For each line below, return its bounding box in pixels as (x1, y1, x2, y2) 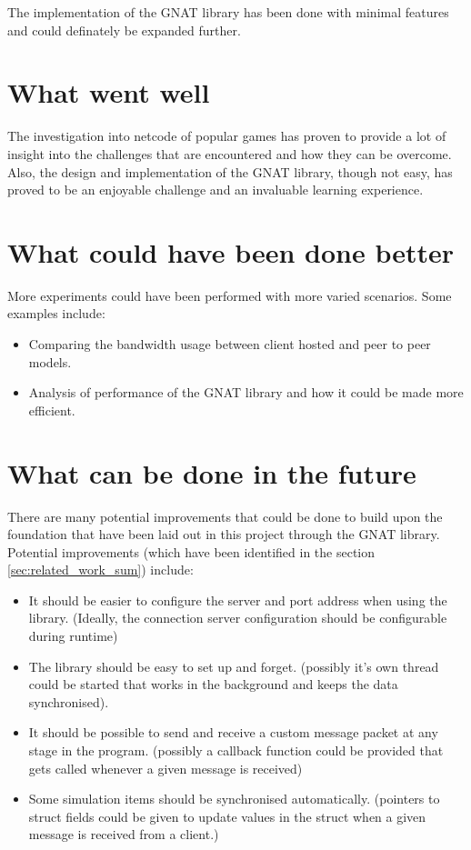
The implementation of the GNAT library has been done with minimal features (7, 3, 449, 21)
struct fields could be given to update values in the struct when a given (28, 806, 426, 825)
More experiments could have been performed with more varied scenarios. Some (7, 285, 452, 305)
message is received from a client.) (28, 825, 219, 844)
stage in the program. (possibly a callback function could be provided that (28, 741, 444, 760)
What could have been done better (7, 233, 455, 270)
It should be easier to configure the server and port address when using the (28, 590, 447, 609)
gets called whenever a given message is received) (28, 758, 303, 777)
